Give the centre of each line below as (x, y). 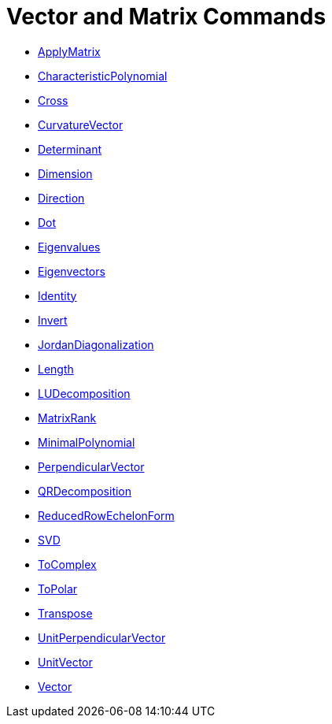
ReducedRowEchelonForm (106, 515)
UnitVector (65, 662)
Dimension (65, 173)
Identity (57, 295)
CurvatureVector (81, 124)
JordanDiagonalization (96, 344)
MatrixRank (67, 418)
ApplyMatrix (69, 51)
